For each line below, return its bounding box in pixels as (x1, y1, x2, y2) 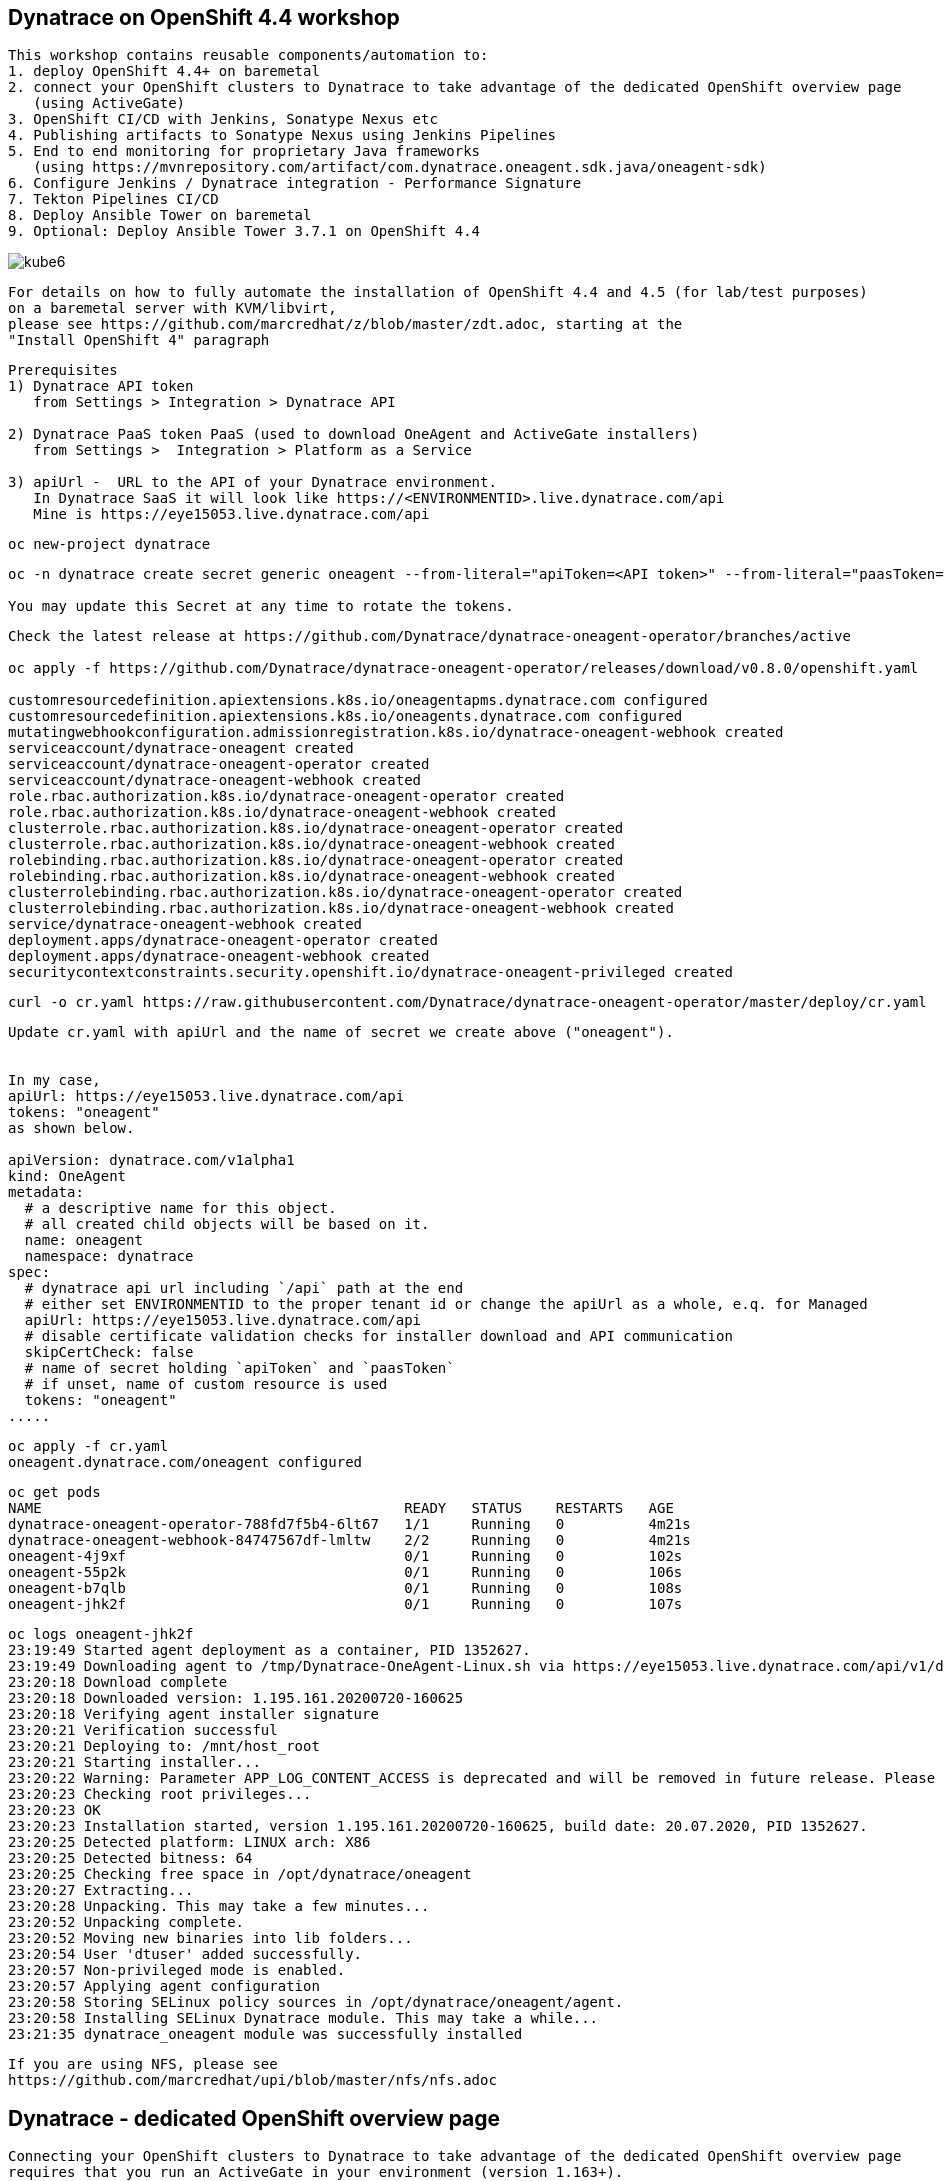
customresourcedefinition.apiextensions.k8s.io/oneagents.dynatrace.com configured (8, 708, 683, 725)
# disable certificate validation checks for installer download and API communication (24, 1328, 733, 1345)
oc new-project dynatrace (8, 536, 211, 553)
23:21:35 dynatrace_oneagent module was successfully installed (8, 2026, 523, 2043)
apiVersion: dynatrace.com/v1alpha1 (8, 1152, 295, 1169)
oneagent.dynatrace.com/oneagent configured (8, 1454, 363, 1471)
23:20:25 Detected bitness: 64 (8, 1850, 253, 1867)
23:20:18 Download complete (8, 1674, 228, 1691)
